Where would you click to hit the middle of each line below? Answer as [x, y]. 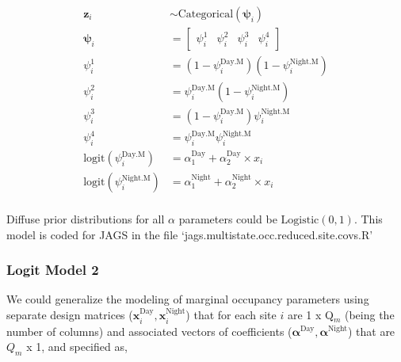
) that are [371, 331]
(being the [369, 315]
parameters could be [228, 219]
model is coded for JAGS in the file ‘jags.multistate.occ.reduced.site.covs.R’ [190, 234]
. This [368, 219]
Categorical [206, 15]
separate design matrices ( [70, 315]
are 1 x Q [310, 315]
